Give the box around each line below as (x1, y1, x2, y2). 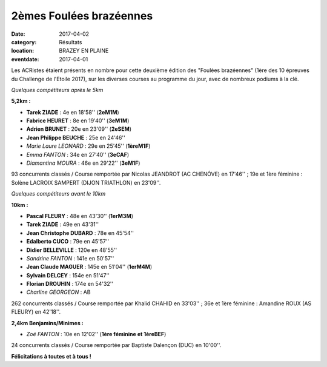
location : (11, 47, 35, 55)
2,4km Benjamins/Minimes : (11, 319, 84, 326)
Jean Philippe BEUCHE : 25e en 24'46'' (26, 134, 125, 141)
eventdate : (11, 55, 39, 63)
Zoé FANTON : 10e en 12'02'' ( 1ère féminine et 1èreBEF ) (26, 331, 167, 338)
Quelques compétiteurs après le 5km (11, 86, 104, 93)
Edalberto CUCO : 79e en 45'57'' (26, 238, 110, 245)
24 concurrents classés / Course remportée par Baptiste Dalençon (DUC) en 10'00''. (11, 342, 222, 349)
